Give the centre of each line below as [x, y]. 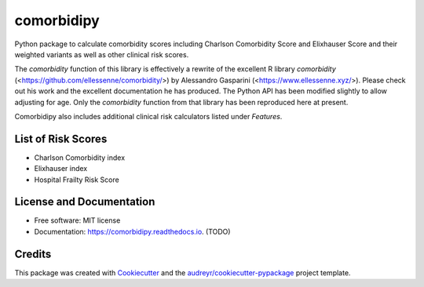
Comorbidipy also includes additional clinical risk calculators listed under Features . [148, 116]
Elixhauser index [61, 169]
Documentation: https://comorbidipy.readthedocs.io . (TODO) [132, 231]
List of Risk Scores [61, 138]
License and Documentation [85, 202]
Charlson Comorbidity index [80, 158]
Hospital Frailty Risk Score [77, 180]
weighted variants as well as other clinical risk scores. [102, 54]
